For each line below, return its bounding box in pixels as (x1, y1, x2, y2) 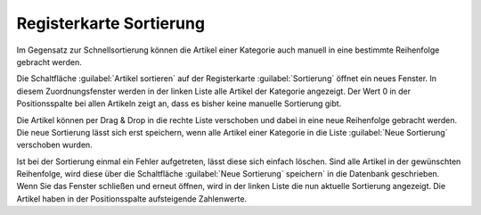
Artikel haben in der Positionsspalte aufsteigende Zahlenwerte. (16, 193, 248, 204)
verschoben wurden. (16, 139, 93, 151)
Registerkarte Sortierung (16, 13, 205, 33)
